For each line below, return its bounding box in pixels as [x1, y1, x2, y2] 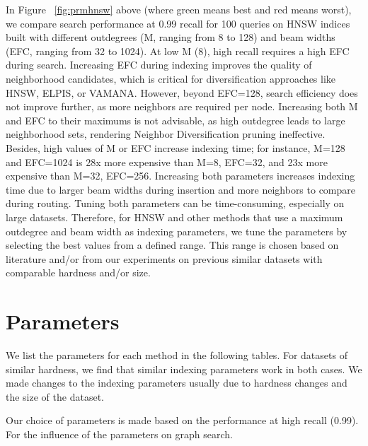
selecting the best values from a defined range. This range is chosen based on [6, 237, 339, 252]
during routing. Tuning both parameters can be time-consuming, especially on [6, 196, 345, 211]
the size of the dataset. [6, 389, 104, 404]
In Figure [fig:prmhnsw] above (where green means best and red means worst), [6, 2, 352, 16]
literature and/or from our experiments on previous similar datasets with [6, 251, 323, 266]
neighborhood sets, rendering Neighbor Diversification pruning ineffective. [6, 127, 326, 141]
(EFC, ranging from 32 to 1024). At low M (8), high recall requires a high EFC [6, 43, 350, 58]
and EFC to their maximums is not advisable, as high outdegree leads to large [6, 112, 345, 127]
